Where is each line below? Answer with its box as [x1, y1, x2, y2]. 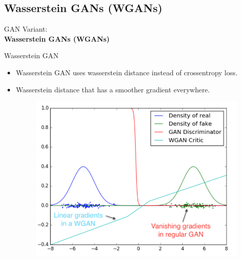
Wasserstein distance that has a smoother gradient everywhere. [16, 84, 210, 94]
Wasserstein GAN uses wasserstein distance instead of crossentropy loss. [16, 67, 237, 77]
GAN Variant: [4, 24, 48, 34]
